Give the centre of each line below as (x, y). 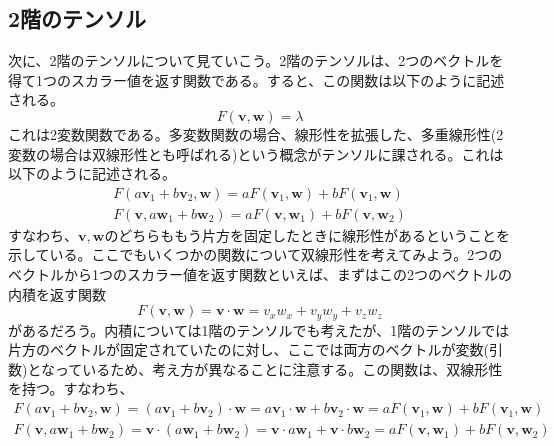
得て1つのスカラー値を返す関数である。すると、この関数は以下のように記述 (256, 79)
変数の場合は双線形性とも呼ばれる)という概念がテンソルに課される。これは (256, 153)
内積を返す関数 (57, 293)
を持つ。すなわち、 (71, 388)
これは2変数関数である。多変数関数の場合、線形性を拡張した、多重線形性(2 (256, 133)
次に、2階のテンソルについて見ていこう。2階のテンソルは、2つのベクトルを (256, 60)
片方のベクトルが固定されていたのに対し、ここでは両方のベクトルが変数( (249, 349)
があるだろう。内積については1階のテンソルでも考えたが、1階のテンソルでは (259, 329)
